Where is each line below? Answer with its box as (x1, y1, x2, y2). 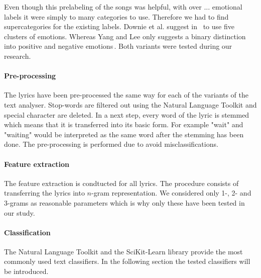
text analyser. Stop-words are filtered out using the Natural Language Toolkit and (4, 99, 257, 110)
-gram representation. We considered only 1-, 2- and (91, 188, 251, 198)
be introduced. (4, 266, 49, 276)
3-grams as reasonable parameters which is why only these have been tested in (4, 197, 245, 208)
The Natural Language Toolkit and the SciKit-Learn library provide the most (4, 246, 243, 256)
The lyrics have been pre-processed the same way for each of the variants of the (4, 89, 249, 100)
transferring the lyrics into (4, 188, 85, 198)
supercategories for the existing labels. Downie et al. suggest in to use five (4, 21, 234, 32)
